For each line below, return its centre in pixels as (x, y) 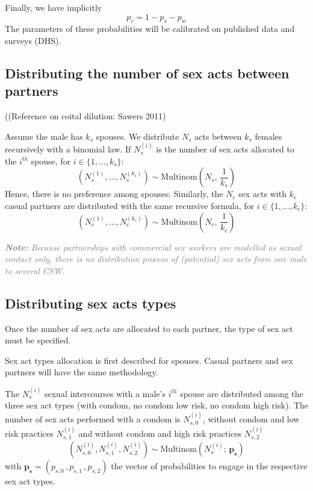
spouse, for (51, 161)
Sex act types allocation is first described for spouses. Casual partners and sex (149, 360)
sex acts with (262, 194)
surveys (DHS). (33, 40)
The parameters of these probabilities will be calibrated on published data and (150, 29)
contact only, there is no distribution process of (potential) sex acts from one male (156, 259)
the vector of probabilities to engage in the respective (209, 466)
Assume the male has (44, 136)
